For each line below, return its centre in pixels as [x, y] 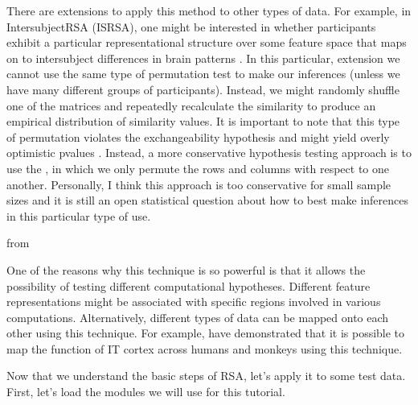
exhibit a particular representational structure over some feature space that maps [207, 42]
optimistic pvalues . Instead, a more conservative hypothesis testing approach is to [209, 153]
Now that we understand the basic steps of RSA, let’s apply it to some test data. [206, 376]
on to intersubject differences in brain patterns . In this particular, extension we [203, 58]
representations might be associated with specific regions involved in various [194, 302]
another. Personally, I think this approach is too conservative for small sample [199, 184]
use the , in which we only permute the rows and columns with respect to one [198, 168]
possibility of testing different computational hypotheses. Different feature [189, 285]
